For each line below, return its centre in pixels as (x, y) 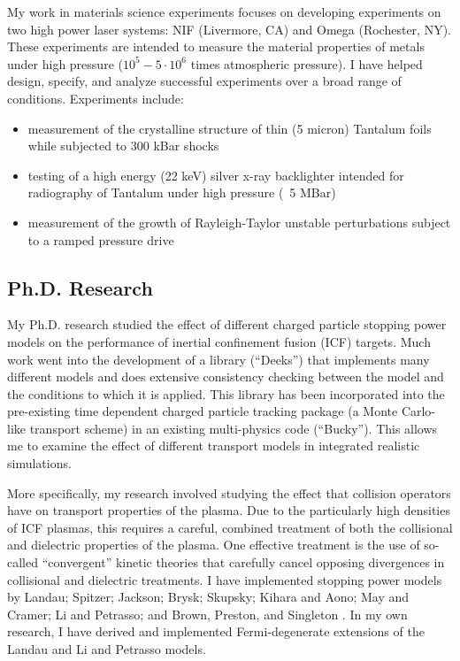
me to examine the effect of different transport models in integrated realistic (214, 446)
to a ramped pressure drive (101, 239)
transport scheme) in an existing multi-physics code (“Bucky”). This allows (234, 428)
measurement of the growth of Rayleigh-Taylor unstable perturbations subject (239, 222)
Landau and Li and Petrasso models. (107, 649)
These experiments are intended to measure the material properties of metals (216, 46)
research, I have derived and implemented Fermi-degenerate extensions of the (216, 631)
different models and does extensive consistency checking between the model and (226, 377)
